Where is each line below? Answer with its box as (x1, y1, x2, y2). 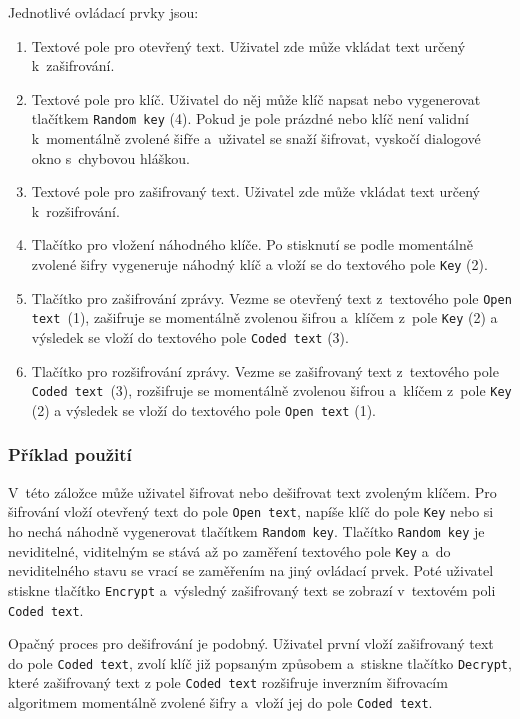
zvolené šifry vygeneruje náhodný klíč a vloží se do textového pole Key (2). (31, 254, 488, 274)
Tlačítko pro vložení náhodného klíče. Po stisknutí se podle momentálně (31, 234, 473, 255)
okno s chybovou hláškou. (31, 147, 190, 168)
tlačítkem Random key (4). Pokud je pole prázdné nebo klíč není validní (31, 108, 469, 129)
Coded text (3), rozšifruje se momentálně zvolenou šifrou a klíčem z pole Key (31, 380, 512, 401)
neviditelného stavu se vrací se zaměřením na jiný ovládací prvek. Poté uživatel (8, 560, 494, 581)
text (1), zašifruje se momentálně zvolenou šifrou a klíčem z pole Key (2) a (31, 307, 498, 328)
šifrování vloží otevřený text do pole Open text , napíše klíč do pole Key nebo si (8, 501, 494, 522)
